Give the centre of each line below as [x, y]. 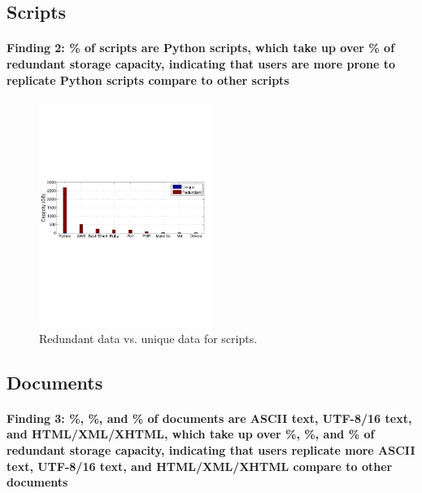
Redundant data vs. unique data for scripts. [148, 338]
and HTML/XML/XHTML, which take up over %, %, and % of [191, 434]
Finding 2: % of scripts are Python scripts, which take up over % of [201, 48]
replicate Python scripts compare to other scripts [148, 79]
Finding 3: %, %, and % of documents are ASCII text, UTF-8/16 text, [209, 418]
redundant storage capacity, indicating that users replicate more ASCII [211, 449]
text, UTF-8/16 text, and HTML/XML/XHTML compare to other [200, 466]
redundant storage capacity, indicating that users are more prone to [201, 63]
